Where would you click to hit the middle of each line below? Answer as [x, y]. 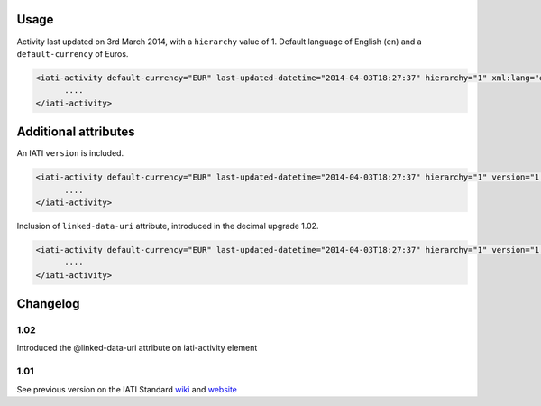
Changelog [48, 304]
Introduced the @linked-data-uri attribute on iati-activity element [137, 348]
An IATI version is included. [70, 153]
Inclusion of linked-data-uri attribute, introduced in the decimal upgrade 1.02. [168, 226]
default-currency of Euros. [73, 53]
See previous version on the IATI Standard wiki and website [127, 389]
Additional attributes [76, 132]
